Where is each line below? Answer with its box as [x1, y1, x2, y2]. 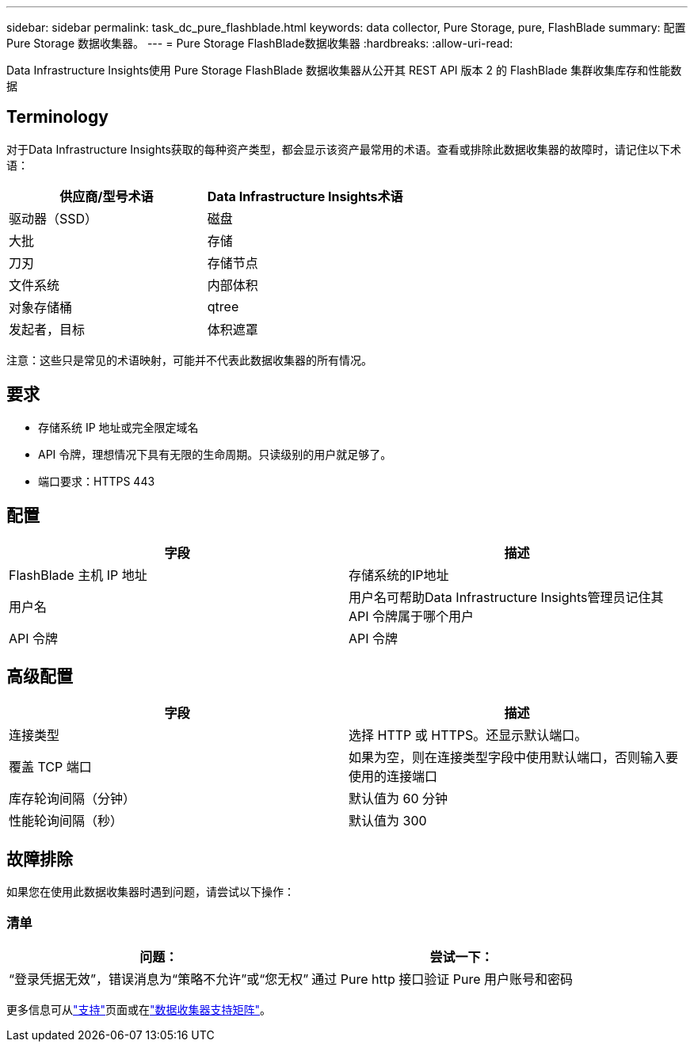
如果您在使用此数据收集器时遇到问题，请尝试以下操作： [6, 885, 295, 899]
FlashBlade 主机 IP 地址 [9, 566, 147, 583]
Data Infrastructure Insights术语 [207, 188, 403, 204]
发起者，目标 [9, 321, 86, 337]
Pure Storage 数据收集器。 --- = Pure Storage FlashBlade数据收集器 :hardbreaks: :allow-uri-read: [6, 36, 513, 50]
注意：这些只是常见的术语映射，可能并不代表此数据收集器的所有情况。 [6, 353, 372, 367]
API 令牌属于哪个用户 [349, 608, 475, 624]
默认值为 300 [349, 813, 427, 829]
